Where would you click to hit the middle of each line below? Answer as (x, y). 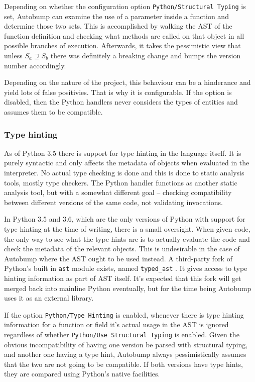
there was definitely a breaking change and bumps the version (146, 56)
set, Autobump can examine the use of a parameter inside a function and (116, 16)
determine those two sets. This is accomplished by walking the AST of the (118, 26)
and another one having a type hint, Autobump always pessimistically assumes (125, 354)
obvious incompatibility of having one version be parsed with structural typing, (126, 344)
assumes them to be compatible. (53, 112)
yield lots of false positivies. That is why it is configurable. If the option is (118, 92)
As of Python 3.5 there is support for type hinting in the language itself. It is (123, 153)
